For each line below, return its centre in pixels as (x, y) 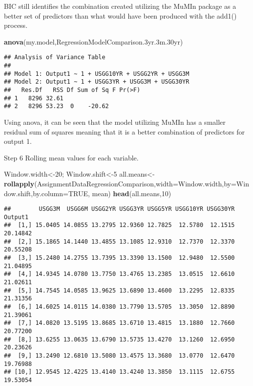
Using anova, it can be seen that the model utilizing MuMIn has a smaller (115, 122)
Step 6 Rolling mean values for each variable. (71, 157)
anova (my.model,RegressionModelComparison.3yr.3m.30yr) (94, 41)
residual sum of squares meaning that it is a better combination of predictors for (125, 131)
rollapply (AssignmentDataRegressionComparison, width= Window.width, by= (120, 183)
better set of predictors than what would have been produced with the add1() (120, 15)
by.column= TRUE (61, 193)
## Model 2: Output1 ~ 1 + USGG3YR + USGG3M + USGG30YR (97, 82)
